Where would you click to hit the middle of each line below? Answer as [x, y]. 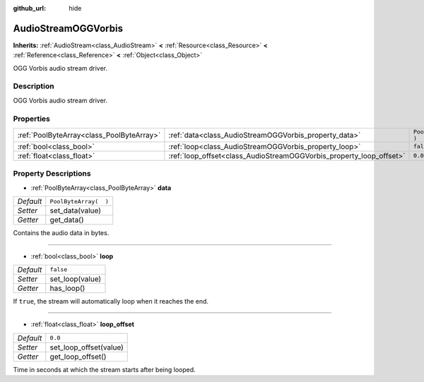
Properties [32, 119]
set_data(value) [76, 210]
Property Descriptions [52, 174]
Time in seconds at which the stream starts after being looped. [104, 369]
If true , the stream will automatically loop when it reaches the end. [111, 301]
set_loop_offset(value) [87, 347]
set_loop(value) [76, 279]
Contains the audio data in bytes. [61, 233]
